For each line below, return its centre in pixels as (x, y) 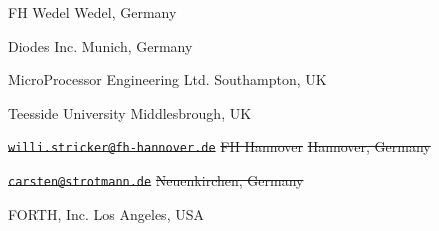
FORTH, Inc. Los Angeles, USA (106, 213)
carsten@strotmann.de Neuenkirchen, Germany (156, 180)
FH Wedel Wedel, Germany (92, 12)
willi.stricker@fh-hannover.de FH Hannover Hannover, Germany (219, 146)
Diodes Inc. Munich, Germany (100, 45)
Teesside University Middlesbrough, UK (130, 112)
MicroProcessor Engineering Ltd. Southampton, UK (167, 79)
